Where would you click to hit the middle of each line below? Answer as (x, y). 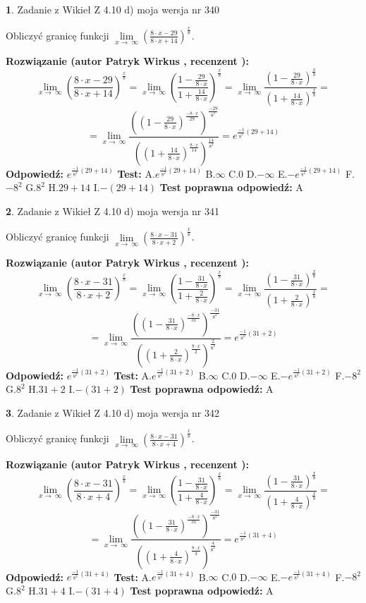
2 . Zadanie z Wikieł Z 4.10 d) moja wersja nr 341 (113, 211)
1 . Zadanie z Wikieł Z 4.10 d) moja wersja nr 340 (113, 9)
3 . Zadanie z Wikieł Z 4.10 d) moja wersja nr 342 (113, 412)
